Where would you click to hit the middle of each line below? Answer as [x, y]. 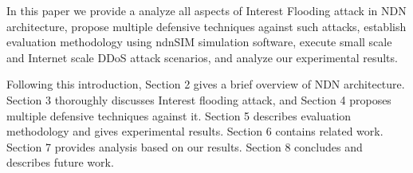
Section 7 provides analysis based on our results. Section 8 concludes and [185, 146]
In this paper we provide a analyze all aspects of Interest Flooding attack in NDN [206, 10]
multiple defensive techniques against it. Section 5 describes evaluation [179, 115]
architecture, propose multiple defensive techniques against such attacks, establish [206, 26]
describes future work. [60, 162]
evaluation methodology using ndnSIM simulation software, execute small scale [199, 42]
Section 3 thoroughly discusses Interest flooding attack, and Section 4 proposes [199, 99]
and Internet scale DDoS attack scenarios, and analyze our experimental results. [202, 57]
